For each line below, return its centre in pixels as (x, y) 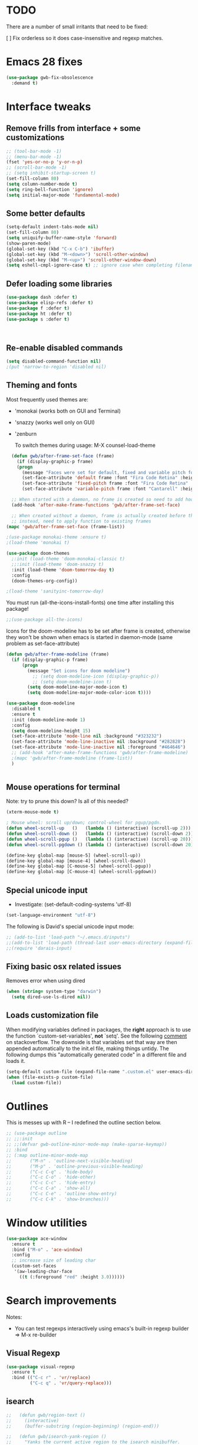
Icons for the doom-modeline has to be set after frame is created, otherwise (98, 631)
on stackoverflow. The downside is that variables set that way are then (92, 1042)
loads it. (16, 1061)
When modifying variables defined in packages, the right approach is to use (99, 1029)
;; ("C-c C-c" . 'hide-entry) (51, 1183)
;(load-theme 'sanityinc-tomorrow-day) (55, 591)
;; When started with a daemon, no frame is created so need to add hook (104, 499)
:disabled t (26, 709)
